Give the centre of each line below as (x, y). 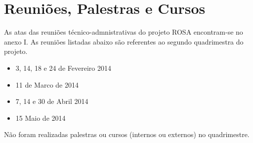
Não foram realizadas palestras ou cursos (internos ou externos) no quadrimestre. (127, 134)
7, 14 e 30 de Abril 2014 (52, 101)
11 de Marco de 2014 (47, 84)
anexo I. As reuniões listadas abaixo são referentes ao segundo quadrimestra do (124, 41)
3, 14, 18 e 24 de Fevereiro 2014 (63, 68)
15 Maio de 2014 (41, 118)
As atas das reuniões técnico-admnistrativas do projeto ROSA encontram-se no (124, 32)
